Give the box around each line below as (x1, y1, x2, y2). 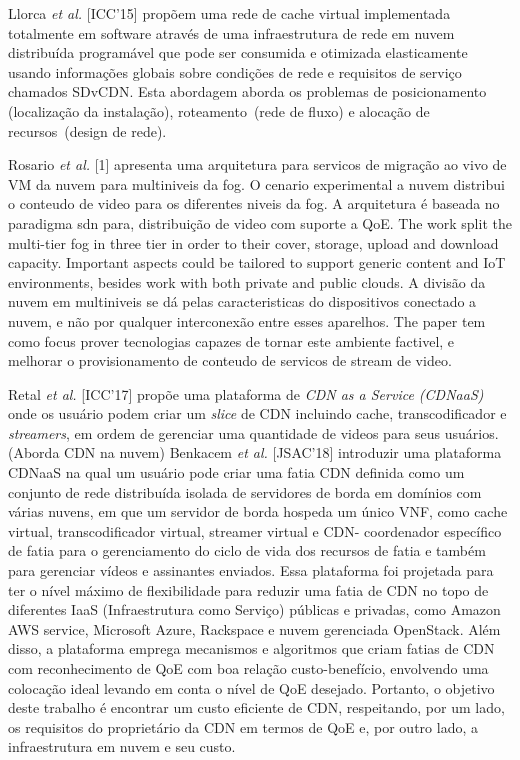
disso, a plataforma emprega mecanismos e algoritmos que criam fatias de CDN (8, 638, 495, 659)
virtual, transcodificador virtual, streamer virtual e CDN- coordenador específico (8, 520, 502, 541)
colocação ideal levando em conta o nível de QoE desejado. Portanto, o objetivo (8, 677, 495, 698)
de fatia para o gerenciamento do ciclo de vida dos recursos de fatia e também (8, 540, 486, 561)
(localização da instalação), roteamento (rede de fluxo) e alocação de (8, 100, 430, 121)
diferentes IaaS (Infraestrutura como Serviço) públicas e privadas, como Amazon (8, 599, 501, 620)
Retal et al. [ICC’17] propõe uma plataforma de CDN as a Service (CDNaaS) (8, 383, 484, 404)
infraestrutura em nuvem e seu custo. (8, 736, 236, 757)
